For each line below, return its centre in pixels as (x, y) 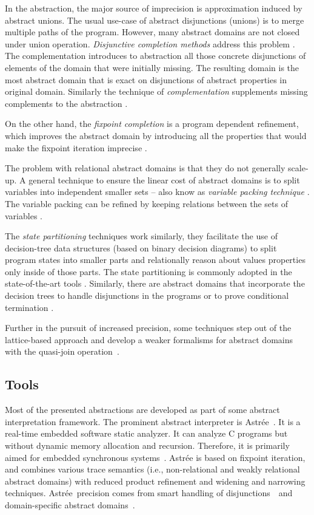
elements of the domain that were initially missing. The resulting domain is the (152, 67)
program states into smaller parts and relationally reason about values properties (155, 260)
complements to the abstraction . (66, 103)
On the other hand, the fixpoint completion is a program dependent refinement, (152, 124)
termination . (29, 307)
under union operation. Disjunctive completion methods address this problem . (150, 43)
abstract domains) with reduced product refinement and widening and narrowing (155, 481)
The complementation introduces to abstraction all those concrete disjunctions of (155, 56)
